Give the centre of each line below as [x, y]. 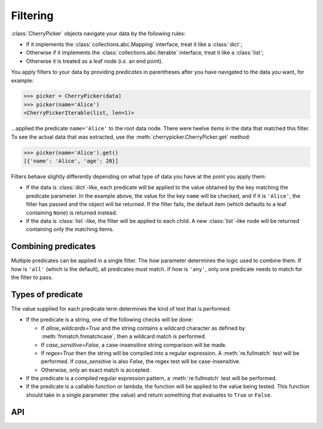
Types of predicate [47, 294]
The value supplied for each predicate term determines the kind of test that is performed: [121, 308]
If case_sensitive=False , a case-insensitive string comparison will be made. [134, 345]
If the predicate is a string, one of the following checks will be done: [110, 320]
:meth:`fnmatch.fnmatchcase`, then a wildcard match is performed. [124, 336]
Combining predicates [53, 246]
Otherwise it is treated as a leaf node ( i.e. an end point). [95, 61]
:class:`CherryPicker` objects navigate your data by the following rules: [98, 33]
